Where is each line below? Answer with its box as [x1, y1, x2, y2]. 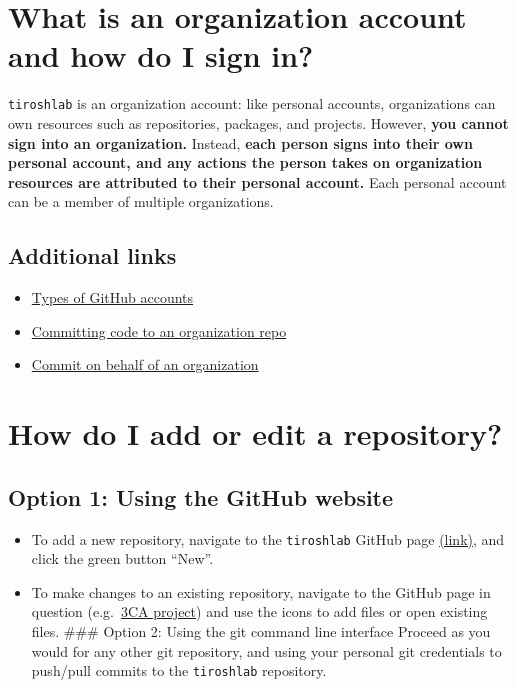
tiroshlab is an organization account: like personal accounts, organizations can [8, 93, 496, 114]
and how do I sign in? [8, 35, 314, 76]
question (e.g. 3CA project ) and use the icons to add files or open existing [31, 601, 488, 622]
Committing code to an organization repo [31, 320, 287, 341]
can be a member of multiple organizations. [8, 191, 274, 212]
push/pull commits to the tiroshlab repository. [31, 660, 327, 681]
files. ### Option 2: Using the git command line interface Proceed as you [31, 620, 491, 641]
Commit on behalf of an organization [31, 354, 259, 375]
